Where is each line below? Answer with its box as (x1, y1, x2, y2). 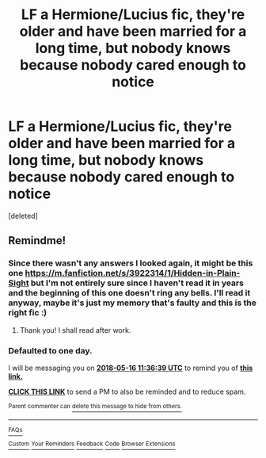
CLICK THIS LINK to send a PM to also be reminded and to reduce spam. (8, 387, 246, 396)
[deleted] (8, 211, 38, 220)
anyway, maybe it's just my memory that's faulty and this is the (8, 297, 257, 308)
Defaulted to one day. (8, 345, 93, 356)
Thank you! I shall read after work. (19, 325, 131, 334)
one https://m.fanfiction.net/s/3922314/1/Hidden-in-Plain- (8, 268, 241, 279)
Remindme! (8, 234, 66, 247)
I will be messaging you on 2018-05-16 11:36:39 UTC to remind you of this (8, 363, 253, 372)
